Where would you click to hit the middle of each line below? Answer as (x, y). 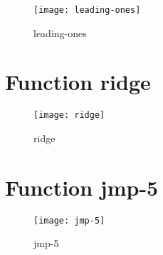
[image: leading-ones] (87, 10)
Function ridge (78, 82)
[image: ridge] (69, 115)
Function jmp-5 (82, 187)
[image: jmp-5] (69, 220)
